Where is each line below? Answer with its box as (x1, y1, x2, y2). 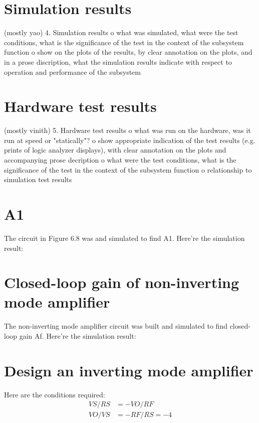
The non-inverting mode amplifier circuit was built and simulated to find (4, 321, 227, 331)
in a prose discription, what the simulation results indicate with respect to (4, 56, 232, 67)
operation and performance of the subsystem (4, 66, 141, 77)
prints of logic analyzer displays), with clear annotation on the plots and (4, 145, 226, 155)
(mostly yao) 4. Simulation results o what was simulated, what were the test (4, 27, 238, 38)
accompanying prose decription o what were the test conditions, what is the (4, 155, 236, 165)
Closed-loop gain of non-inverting (4, 272, 239, 293)
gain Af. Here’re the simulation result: (19, 331, 136, 341)
